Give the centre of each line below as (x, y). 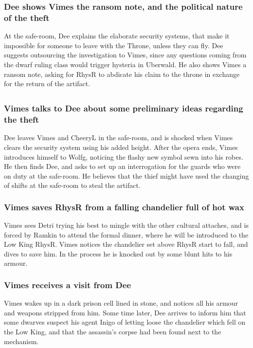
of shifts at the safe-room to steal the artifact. (72, 185)
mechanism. (21, 341)
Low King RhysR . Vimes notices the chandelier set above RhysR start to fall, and (126, 244)
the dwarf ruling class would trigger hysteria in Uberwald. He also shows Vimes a (125, 64)
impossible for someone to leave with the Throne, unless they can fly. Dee (114, 45)
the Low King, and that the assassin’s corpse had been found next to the (113, 332)
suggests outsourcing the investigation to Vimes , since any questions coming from (125, 55)
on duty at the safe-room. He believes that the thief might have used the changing (126, 175)
